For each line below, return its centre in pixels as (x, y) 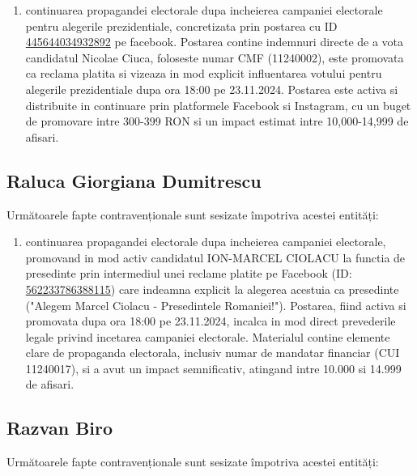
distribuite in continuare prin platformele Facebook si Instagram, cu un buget (218, 105)
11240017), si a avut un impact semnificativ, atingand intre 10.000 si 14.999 (213, 368)
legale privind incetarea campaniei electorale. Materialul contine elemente (208, 336)
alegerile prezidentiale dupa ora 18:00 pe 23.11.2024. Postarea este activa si (212, 89)
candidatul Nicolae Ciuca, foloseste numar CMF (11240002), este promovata (215, 57)
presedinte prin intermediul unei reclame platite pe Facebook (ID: (189, 273)
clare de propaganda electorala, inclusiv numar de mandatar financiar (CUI (213, 353)
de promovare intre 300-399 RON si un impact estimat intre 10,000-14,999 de (217, 121)
